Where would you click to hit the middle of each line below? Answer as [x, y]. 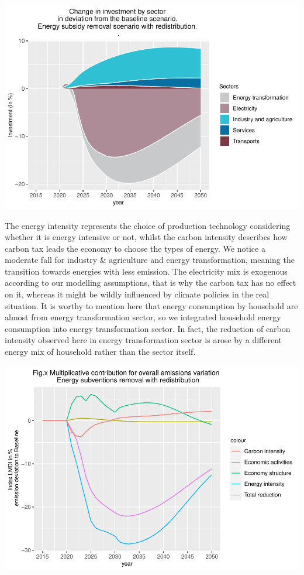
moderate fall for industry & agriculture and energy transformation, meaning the [150, 260]
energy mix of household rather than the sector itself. [100, 352]
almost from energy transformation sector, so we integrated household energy [143, 317]
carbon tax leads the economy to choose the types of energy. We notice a [135, 248]
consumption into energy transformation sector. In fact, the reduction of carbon [148, 328]
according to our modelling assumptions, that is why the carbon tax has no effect [151, 283]
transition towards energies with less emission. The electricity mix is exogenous [146, 271]
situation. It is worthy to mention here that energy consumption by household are [151, 305]
